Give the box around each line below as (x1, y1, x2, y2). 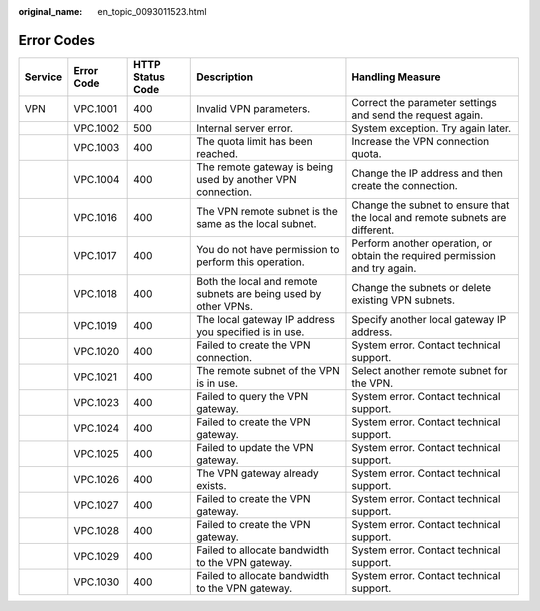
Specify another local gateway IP (351, 312, 507, 326)
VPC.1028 (73, 523, 120, 537)
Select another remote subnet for (351, 363, 508, 377)
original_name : (18, 6, 83, 17)
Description (196, 70, 254, 84)
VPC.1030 (73, 575, 120, 589)
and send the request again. (351, 108, 484, 122)
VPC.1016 (73, 210, 118, 224)
